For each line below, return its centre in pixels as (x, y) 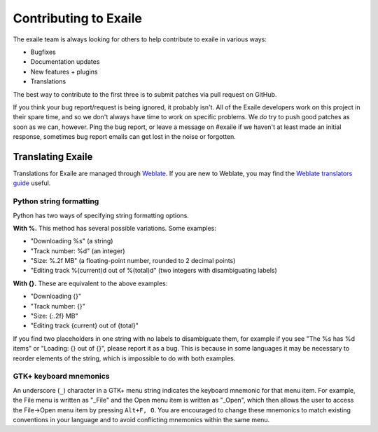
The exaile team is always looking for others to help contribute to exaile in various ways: (140, 39)
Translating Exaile (53, 157)
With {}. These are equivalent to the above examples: (90, 283)
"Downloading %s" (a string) (72, 241)
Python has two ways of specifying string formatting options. (101, 215)
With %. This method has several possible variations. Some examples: (114, 228)
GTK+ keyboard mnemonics (61, 377)
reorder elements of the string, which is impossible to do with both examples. (124, 358)
